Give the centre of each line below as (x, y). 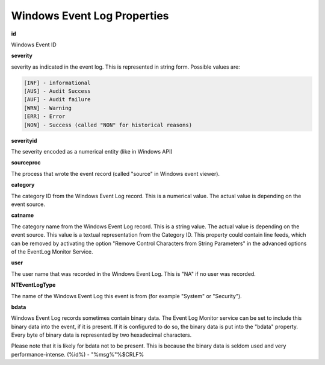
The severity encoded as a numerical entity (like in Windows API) (92, 152)
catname (23, 215)
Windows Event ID (34, 45)
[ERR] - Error (45, 117)
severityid (24, 140)
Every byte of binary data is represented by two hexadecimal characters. (101, 335)
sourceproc (26, 163)
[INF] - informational (57, 83)
